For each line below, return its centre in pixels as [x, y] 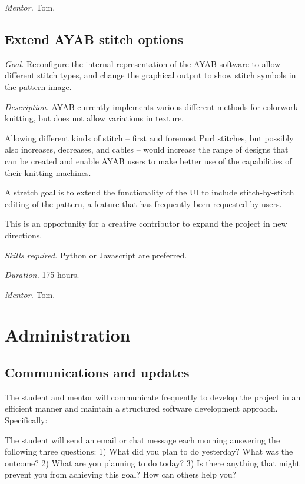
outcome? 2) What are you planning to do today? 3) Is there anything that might [152, 463]
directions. [24, 235]
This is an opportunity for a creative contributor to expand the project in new [146, 223]
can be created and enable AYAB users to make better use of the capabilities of [148, 160]
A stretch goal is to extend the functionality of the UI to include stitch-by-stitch [150, 192]
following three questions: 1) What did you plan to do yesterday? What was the [149, 451]
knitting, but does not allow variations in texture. [94, 118]
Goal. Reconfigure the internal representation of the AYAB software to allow [143, 63]
